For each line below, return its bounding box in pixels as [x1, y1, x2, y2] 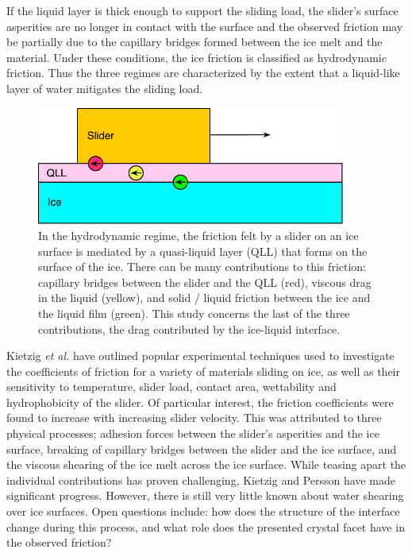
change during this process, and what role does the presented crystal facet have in [6, 518, 405, 535]
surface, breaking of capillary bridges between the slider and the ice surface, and [6, 440, 397, 457]
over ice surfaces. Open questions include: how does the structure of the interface [6, 503, 400, 520]
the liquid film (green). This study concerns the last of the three [38, 304, 350, 321]
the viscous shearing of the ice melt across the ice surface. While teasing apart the [6, 456, 406, 473]
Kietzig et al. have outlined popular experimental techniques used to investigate [6, 347, 395, 364]
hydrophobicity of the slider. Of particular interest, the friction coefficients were [6, 393, 394, 410]
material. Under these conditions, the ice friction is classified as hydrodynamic [6, 48, 387, 65]
